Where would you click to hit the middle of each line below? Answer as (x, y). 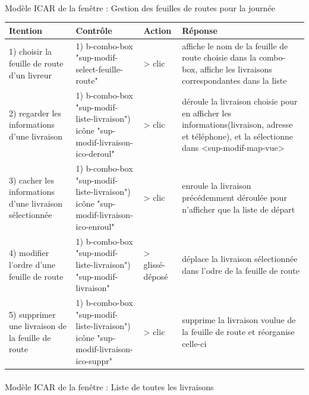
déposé (156, 276)
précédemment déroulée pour (234, 197)
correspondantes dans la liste (234, 80)
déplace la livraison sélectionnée (240, 259)
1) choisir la (31, 51)
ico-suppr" (94, 360)
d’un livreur (31, 75)
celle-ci (194, 343)
